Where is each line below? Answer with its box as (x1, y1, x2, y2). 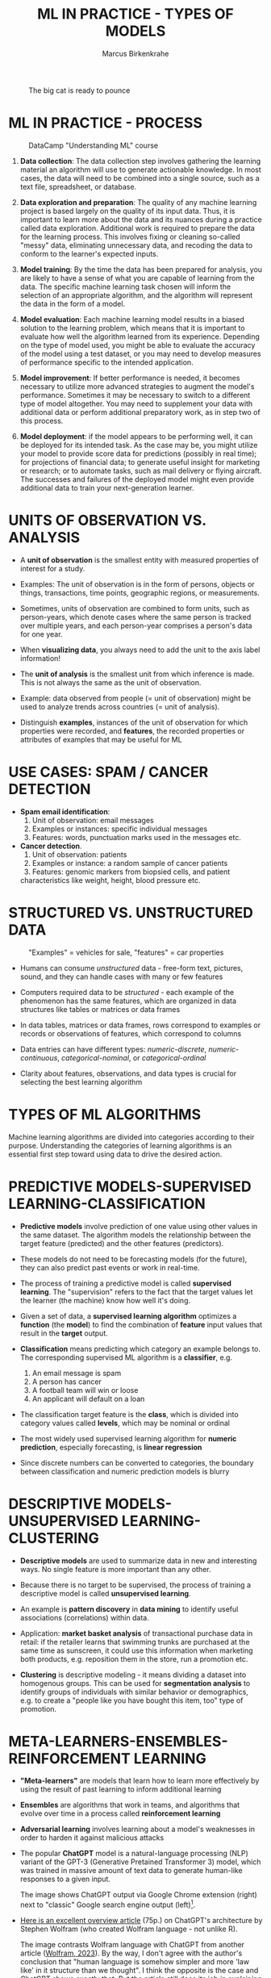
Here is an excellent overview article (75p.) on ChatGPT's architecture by (19, 1916, 263, 1926)
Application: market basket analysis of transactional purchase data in (19, 1628, 253, 1638)
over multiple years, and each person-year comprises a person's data (19, 621, 252, 630)
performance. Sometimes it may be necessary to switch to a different (19, 390, 251, 399)
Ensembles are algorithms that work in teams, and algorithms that (19, 1800, 240, 1810)
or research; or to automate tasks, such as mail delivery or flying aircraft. (19, 466, 262, 475)
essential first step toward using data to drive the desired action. (8, 1149, 223, 1159)
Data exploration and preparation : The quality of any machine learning (19, 197, 257, 207)
